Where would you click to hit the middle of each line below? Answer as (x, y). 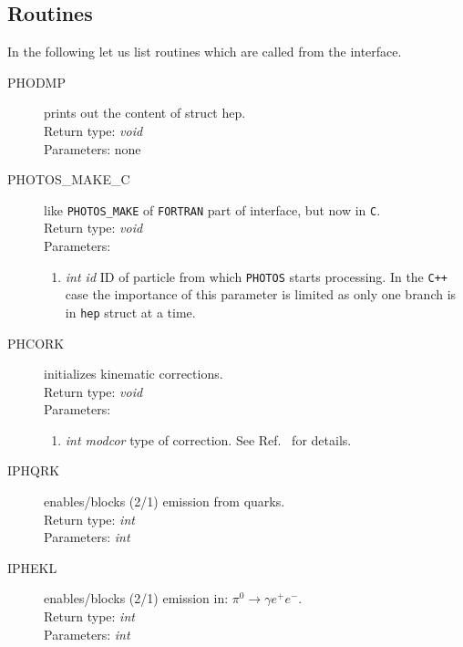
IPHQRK (34, 470)
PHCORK (36, 343)
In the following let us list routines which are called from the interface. (205, 52)
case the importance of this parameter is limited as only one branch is (261, 294)
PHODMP (36, 82)
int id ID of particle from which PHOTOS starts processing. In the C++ (256, 276)
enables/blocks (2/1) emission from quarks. (165, 501)
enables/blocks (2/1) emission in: (136, 598)
